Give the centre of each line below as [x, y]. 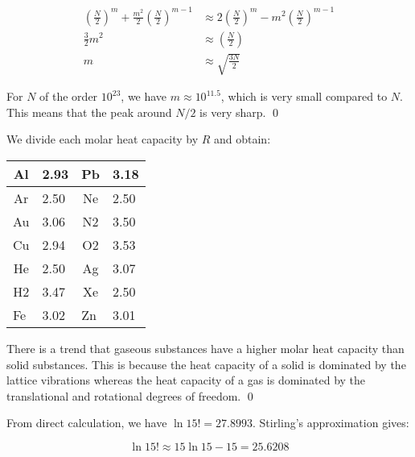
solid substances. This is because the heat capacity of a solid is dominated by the [206, 364]
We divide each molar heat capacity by [103, 139]
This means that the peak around [89, 112]
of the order [69, 96]
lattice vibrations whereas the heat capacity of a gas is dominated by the [186, 380]
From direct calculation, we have [87, 423]
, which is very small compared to [304, 96]
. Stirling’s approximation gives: [331, 423]
